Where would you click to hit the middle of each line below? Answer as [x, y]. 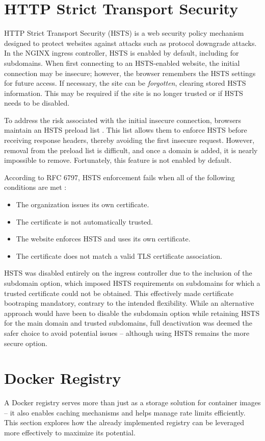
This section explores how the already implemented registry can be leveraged [124, 422]
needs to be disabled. [37, 103]
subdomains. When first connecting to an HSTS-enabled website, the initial [122, 63]
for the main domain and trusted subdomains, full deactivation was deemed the [128, 323]
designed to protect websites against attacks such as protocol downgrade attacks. [130, 43]
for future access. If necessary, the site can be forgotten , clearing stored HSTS [125, 83]
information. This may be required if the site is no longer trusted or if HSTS [124, 93]
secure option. [26, 343]
